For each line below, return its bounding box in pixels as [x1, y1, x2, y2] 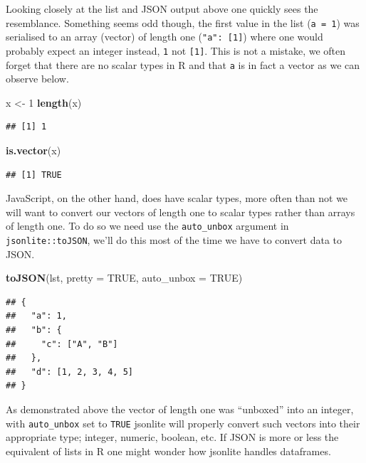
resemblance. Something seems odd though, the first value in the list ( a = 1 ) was [6, 15, 360, 30]
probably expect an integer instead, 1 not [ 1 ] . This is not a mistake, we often [6, 43, 346, 58]
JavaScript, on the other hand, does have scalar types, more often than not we [6, 191, 348, 206]
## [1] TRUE [6, 169, 62, 180]
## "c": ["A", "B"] [6, 339, 118, 349]
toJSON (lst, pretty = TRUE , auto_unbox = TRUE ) [6, 270, 243, 285]
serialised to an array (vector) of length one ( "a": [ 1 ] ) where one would [6, 29, 323, 44]
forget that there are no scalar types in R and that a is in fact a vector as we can [6, 57, 360, 72]
